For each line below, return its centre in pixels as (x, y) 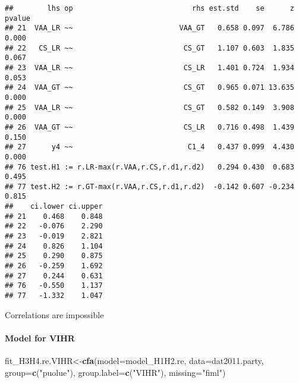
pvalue (18, 18)
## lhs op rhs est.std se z (149, 8)
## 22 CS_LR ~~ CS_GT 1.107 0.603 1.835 (149, 48)
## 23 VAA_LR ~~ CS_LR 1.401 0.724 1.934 (149, 68)
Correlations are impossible (54, 314)
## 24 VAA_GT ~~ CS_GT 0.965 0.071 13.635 (149, 88)
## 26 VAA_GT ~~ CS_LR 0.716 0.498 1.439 (149, 127)
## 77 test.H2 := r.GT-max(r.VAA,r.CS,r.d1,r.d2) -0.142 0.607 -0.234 (149, 186)
